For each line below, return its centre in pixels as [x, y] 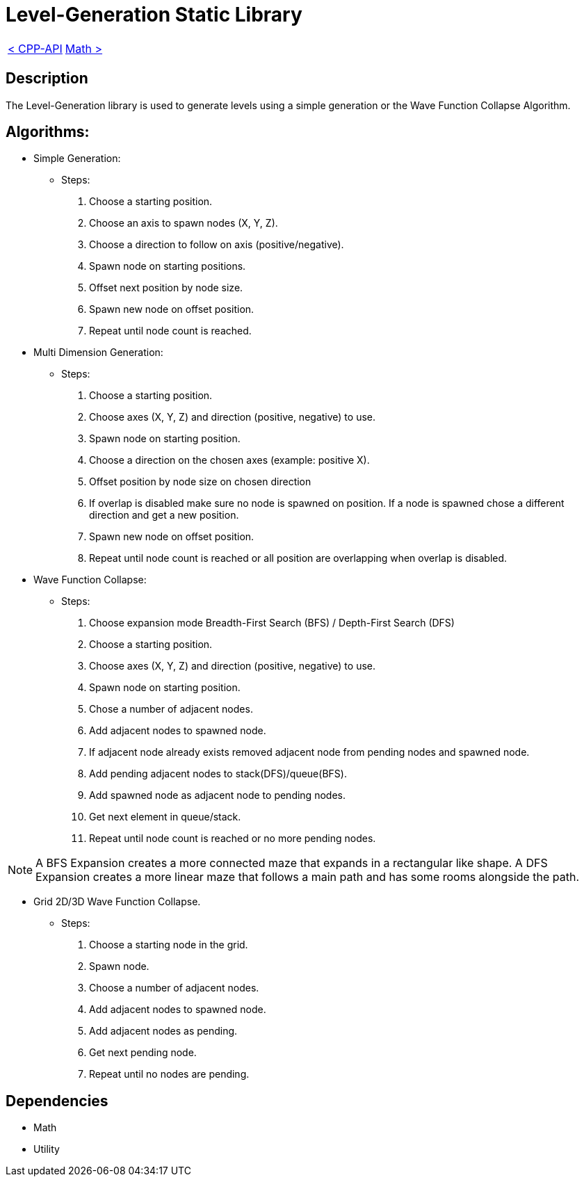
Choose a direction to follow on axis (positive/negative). [217, 245]
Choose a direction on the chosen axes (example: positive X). [229, 460]
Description [47, 79]
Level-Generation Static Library [154, 15]
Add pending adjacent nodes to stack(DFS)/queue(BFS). [218, 774]
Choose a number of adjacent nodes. [174, 988]
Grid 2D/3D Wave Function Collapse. [117, 902]
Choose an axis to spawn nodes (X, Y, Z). [184, 223]
